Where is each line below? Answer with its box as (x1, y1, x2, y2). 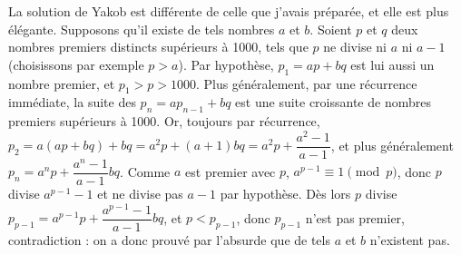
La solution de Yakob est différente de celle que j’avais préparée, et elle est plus (8, 2, 449, 20)
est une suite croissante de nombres (235, 93, 431, 112)
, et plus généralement (330, 135, 454, 154)
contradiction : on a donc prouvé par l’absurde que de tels (8, 230, 330, 249)
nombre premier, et (8, 74, 115, 93)
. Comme (120, 162, 171, 181)
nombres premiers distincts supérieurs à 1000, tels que (8, 37, 309, 56)
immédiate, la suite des (8, 93, 136, 112)
